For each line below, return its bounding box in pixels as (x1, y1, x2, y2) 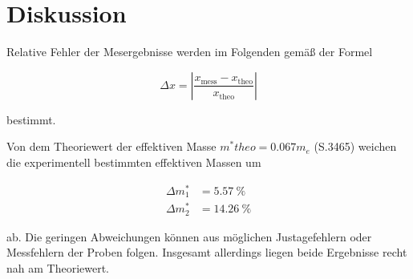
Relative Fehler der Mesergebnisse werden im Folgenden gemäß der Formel (6, 43, 373, 60)
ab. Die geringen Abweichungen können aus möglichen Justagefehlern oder (6, 228, 372, 245)
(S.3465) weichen (314, 138, 397, 155)
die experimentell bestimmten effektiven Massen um (6, 153, 261, 170)
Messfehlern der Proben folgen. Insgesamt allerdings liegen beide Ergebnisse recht (6, 244, 407, 261)
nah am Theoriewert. (6, 259, 110, 276)
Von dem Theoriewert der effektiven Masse (6, 138, 217, 155)
